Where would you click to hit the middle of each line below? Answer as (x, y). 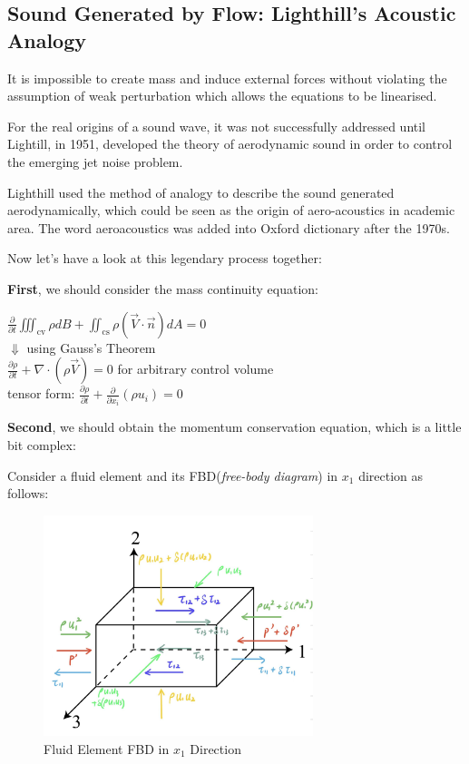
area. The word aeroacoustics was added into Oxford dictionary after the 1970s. (229, 227)
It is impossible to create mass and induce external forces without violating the (227, 78)
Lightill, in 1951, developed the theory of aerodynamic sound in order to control (230, 144)
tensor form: (41, 393)
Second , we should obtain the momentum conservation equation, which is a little (234, 427)
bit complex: (42, 444)
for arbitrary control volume (195, 369)
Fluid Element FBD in (107, 748)
